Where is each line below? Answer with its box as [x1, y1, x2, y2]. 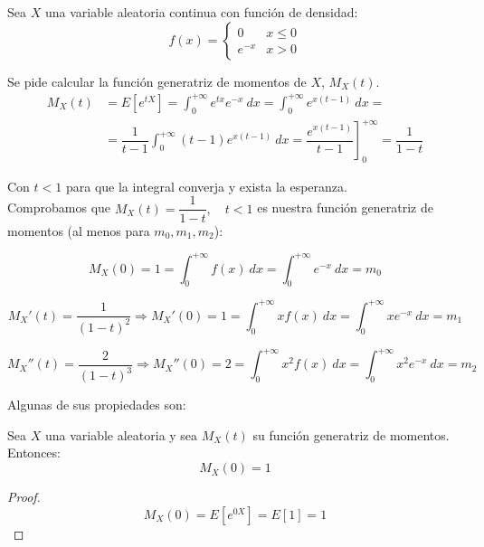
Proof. [7, 487, 41, 506]
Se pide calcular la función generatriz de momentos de [7, 71, 307, 90]
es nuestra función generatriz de [257, 198, 433, 217]
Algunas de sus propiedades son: [7, 395, 186, 414]
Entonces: [7, 443, 61, 462]
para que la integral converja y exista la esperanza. [65, 176, 347, 195]
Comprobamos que [7, 198, 111, 217]
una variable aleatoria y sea [44, 425, 198, 444]
